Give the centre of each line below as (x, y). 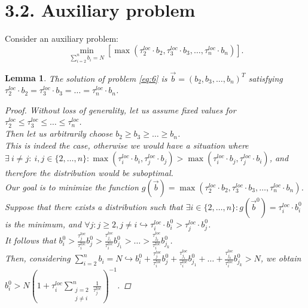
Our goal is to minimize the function (72, 187)
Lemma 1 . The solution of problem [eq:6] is (86, 78)
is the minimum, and (43, 224)
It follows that (31, 240)
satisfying (266, 78)
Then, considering (38, 258)
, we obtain (281, 258)
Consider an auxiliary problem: (62, 38)
